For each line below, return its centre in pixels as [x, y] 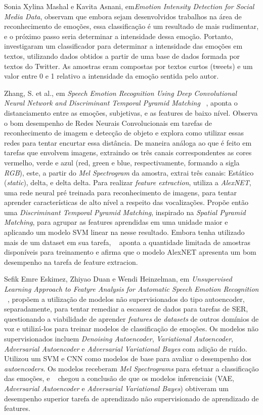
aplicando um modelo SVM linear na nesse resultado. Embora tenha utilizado [124, 232]
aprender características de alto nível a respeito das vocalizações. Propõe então [126, 202]
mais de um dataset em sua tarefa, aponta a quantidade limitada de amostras [127, 242]
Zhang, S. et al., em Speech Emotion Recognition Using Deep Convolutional [121, 93]
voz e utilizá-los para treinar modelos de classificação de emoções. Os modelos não [131, 328]
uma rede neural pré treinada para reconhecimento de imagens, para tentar [121, 192]
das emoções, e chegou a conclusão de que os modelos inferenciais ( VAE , [119, 378]
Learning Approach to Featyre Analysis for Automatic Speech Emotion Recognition [131, 289]
